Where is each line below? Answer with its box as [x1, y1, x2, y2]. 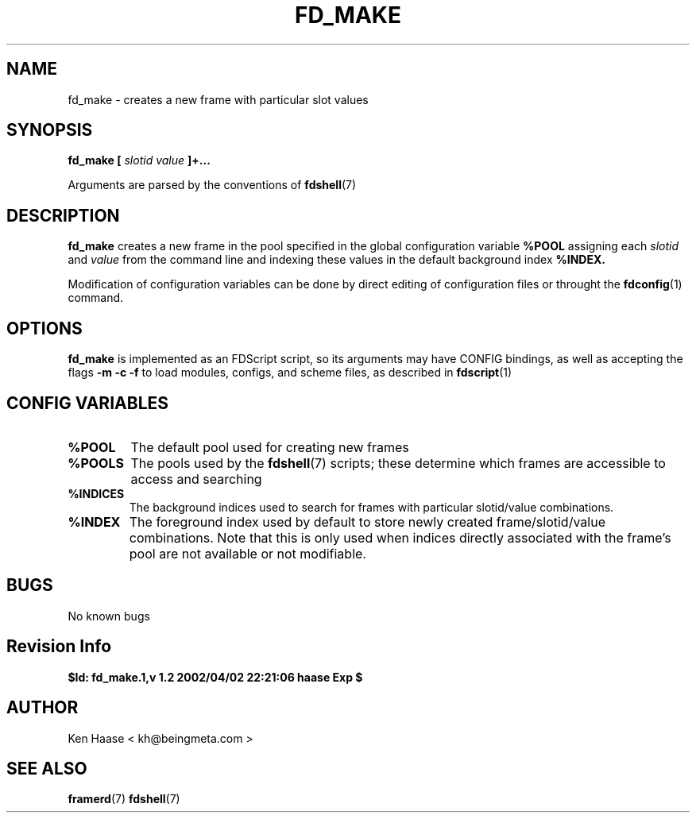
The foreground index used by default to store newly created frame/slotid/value [129, 513, 605, 530]
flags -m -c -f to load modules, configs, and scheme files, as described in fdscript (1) [68, 365, 512, 380]
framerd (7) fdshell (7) [68, 792, 180, 806]
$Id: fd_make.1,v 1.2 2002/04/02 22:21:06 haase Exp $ [68, 670, 363, 684]
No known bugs [68, 608, 150, 623]
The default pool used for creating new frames [130, 438, 409, 455]
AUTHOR [6, 697, 79, 718]
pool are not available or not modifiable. [129, 545, 366, 562]
